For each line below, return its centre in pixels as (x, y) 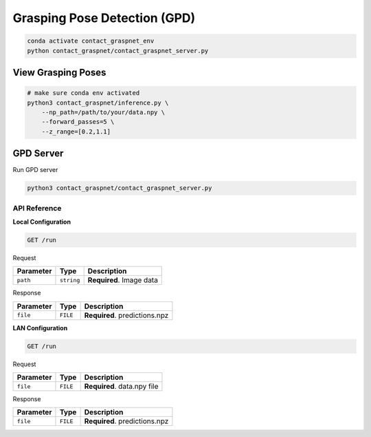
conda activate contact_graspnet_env (91, 41)
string (70, 280)
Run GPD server (35, 170)
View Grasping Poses (59, 72)
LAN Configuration (40, 328)
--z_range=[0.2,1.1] (76, 131)
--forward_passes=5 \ (78, 122)
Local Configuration (42, 222)
